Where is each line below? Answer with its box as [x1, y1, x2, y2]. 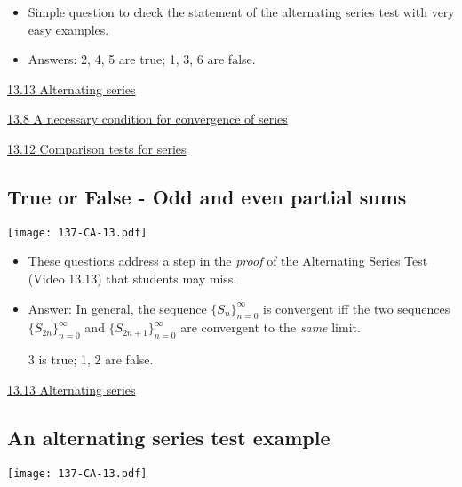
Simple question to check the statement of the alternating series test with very [28, 3, 455, 20]
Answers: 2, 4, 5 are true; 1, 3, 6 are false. [28, 50, 256, 68]
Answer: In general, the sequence [28, 299, 207, 317]
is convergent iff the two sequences [263, 299, 450, 317]
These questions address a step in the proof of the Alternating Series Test [28, 251, 428, 270]
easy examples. [28, 20, 109, 38]
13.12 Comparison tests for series [7, 139, 187, 157]
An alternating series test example [7, 423, 331, 451]
